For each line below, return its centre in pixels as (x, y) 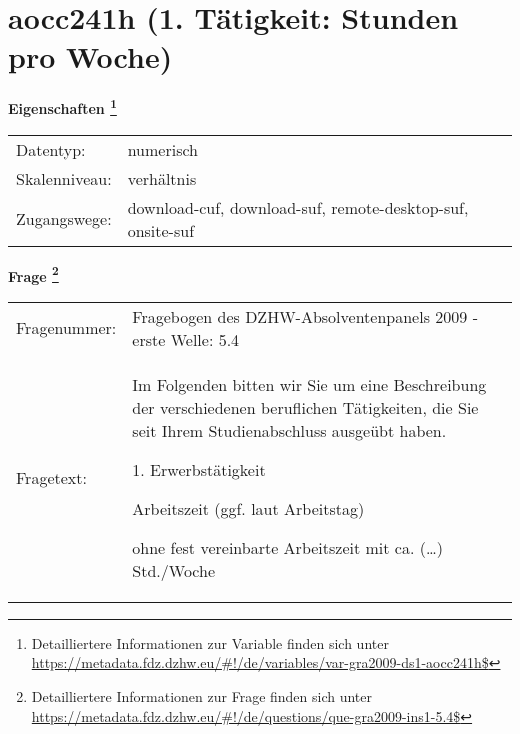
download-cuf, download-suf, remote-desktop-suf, (298, 207)
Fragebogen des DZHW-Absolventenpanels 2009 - (305, 316)
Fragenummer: (66, 328)
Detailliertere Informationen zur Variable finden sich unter (210, 642)
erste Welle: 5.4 (186, 339)
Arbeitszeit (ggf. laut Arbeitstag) (248, 508)
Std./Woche (174, 570)
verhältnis (162, 178)
